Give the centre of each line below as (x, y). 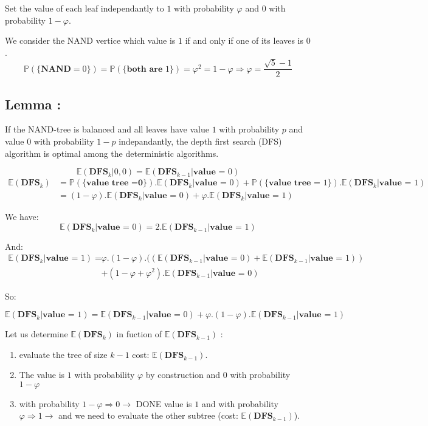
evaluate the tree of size (63, 354)
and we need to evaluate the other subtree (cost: (148, 415)
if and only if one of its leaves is (244, 40)
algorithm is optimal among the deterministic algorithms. (112, 153)
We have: (22, 217)
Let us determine (36, 334)
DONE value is (164, 403)
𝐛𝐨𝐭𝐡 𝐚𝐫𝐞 (145, 69)
